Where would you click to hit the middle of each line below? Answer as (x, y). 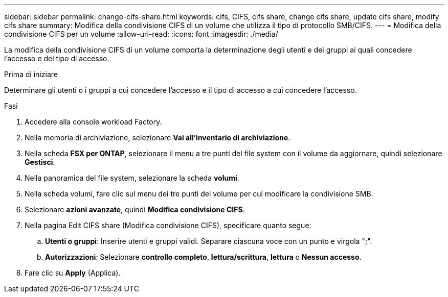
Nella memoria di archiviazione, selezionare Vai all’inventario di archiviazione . (158, 138)
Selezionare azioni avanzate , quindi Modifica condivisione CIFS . (135, 209)
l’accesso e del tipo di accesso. (57, 58)
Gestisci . (40, 162)
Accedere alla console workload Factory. (93, 122)
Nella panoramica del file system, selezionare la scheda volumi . (132, 178)
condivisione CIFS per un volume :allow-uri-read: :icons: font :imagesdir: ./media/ (141, 34)
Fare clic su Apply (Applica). (73, 273)
